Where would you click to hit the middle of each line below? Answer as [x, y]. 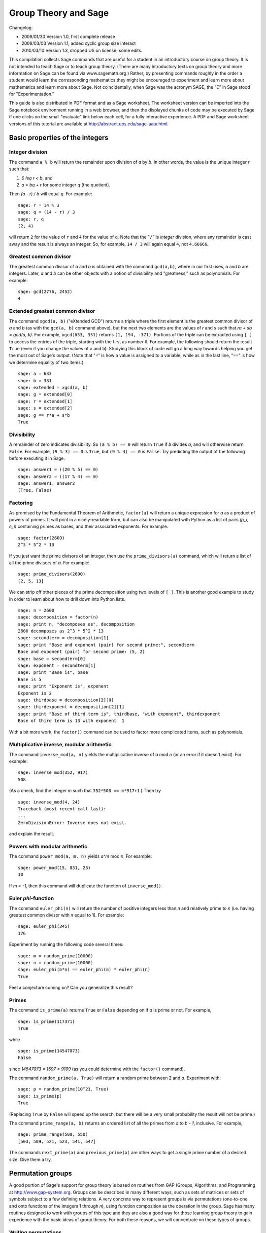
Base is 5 [30, 679]
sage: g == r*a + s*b [44, 415]
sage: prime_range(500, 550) [53, 1135]
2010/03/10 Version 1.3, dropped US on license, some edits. [82, 50]
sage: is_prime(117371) [47, 1021]
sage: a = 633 [35, 374]
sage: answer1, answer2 [47, 484]
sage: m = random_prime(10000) [56, 956]
